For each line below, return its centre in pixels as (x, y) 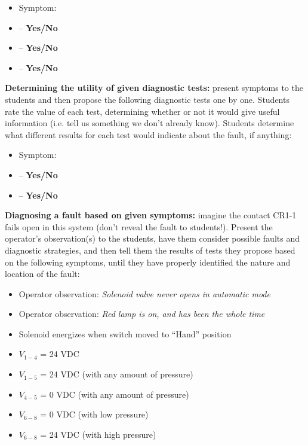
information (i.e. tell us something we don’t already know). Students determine (150, 123)
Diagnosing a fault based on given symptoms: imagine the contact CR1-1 (151, 215)
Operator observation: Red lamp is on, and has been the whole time (142, 314)
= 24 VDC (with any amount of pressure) (117, 374)
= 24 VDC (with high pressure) (98, 434)
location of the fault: (42, 274)
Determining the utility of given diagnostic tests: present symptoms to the (154, 88)
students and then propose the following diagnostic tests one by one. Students (147, 99)
